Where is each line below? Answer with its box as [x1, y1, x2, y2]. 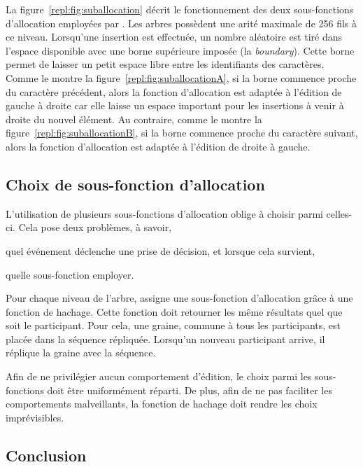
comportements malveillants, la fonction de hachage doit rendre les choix [6, 396, 318, 411]
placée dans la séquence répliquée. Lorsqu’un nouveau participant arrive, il [6, 331, 325, 346]
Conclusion [6, 444, 87, 466]
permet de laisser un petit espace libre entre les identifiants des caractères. [6, 57, 325, 71]
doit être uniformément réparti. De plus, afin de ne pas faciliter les [47, 382, 332, 397]
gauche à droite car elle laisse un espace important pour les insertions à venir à [6, 98, 344, 113]
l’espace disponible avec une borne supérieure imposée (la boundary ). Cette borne [6, 43, 355, 57]
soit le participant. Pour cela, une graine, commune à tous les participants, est [6, 318, 341, 333]
